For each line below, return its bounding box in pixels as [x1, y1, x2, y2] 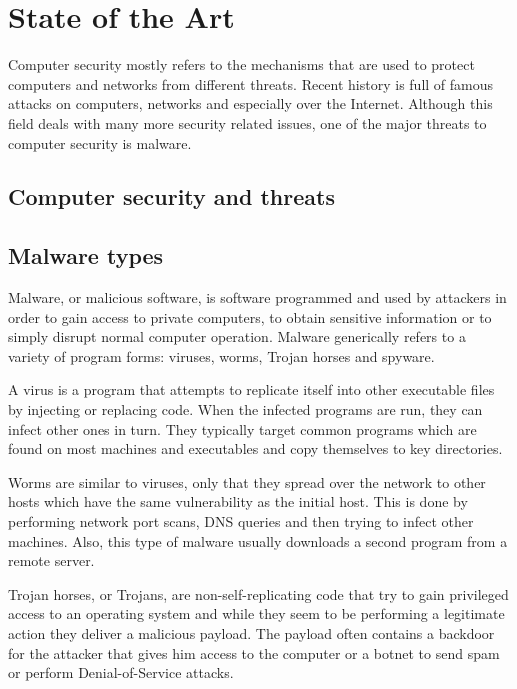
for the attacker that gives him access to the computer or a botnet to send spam [8, 642, 500, 663]
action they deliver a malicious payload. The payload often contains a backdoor [8, 622, 495, 643]
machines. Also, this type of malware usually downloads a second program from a [8, 530, 508, 551]
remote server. [8, 550, 95, 571]
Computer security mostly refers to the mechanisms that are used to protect [8, 54, 475, 75]
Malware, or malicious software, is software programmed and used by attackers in [8, 287, 507, 308]
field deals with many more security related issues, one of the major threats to [8, 112, 487, 133]
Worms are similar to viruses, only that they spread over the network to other [8, 471, 486, 492]
